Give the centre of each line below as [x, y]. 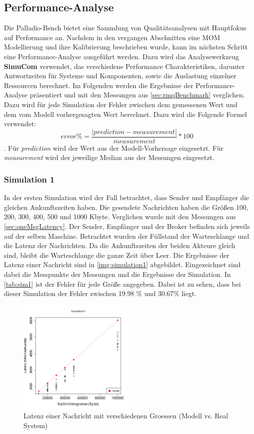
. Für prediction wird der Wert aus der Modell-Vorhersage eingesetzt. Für [114, 148]
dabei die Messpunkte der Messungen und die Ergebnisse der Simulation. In [117, 274]
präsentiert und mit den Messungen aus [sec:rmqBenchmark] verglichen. [137, 95]
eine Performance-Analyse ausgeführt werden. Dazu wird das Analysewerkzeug [122, 56]
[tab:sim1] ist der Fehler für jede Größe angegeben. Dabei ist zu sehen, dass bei [122, 284]
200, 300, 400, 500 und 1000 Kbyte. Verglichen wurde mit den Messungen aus [120, 217]
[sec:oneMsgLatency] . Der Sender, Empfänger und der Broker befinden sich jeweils [127, 226]
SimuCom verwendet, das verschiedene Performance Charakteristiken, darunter [125, 66]
